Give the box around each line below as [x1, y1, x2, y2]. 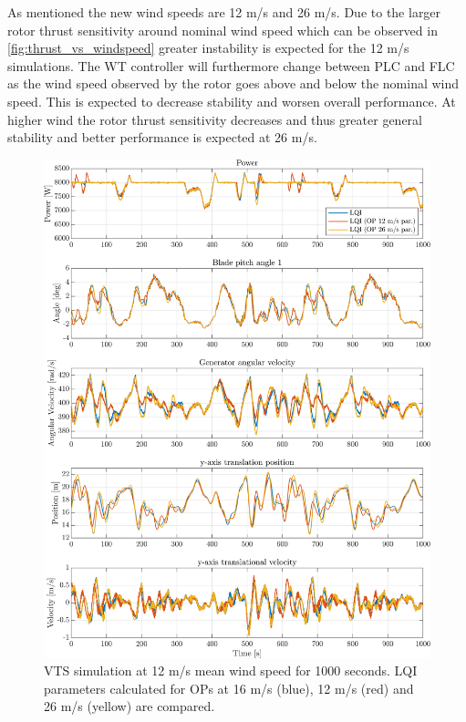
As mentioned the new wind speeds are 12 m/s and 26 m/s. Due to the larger [7, 3, 441, 21]
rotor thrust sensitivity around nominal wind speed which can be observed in [7, 20, 438, 39]
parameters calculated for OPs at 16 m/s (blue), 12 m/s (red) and [44, 678, 414, 697]
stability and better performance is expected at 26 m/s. [7, 128, 317, 147]
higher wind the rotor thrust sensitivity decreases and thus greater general [7, 109, 422, 129]
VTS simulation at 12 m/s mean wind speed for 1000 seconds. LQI [44, 661, 418, 680]
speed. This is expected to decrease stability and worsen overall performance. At [7, 91, 456, 110]
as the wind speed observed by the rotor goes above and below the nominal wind [7, 74, 460, 93]
